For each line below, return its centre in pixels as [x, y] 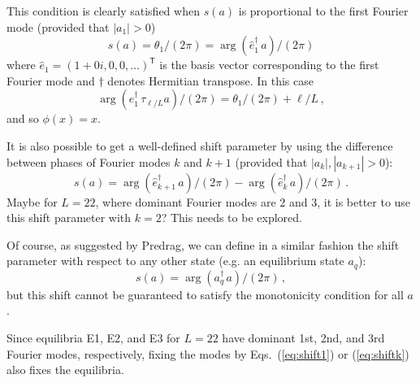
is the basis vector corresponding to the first [269, 65]
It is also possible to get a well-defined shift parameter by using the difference [200, 145]
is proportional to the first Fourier [323, 11]
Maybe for [32, 201]
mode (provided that [58, 26]
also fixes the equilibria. [65, 370]
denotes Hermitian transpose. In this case [210, 80]
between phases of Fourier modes [89, 161]
